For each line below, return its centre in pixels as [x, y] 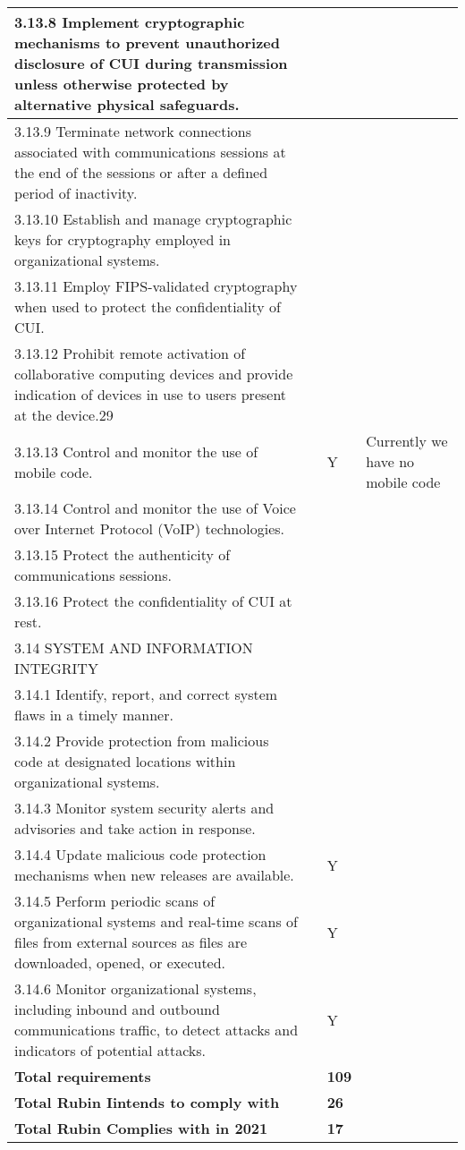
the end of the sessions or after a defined [141, 172]
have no [390, 461]
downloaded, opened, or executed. [120, 963]
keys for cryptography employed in [123, 239]
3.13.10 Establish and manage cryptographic [153, 219]
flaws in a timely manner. [94, 715]
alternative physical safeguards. [127, 104]
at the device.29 [64, 415]
